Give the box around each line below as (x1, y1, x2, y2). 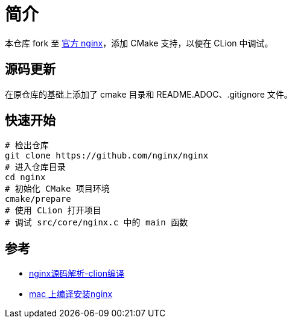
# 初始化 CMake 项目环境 (5, 184, 110, 194)
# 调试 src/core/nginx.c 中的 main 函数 (5, 218, 188, 228)
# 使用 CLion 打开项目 (5, 205, 101, 216)
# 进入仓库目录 (5, 162, 66, 172)
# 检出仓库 (5, 140, 49, 151)
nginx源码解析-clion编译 (29, 268, 125, 279)
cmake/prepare (5, 194, 71, 204)
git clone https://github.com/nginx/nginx (5, 151, 209, 161)
